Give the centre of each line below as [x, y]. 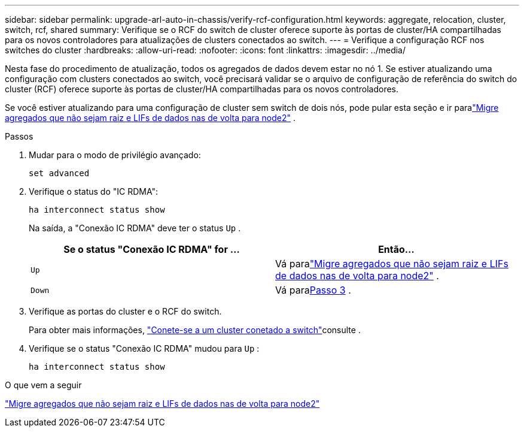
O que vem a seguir [43, 385]
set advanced [59, 173]
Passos [19, 136]
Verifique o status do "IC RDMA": [94, 191]
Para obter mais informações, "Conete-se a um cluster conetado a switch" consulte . [195, 330]
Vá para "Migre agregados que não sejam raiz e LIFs [392, 264]
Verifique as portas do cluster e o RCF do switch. [125, 311]
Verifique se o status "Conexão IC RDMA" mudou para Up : [144, 348]
